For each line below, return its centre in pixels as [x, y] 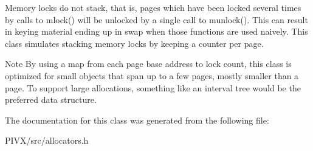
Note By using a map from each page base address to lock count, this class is [148, 64]
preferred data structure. [51, 100]
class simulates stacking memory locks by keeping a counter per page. [134, 43]
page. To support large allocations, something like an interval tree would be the [153, 87]
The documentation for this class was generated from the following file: [137, 120]
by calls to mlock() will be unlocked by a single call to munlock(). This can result [156, 19]
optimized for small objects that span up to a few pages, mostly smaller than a [152, 75]
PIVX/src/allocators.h [47, 140]
